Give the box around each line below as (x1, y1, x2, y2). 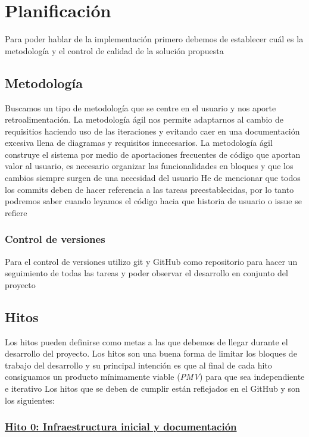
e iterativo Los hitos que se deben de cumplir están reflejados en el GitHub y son (5, 382, 300, 395)
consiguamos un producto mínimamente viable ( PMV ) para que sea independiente (5, 370, 305, 383)
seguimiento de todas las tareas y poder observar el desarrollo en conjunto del (5, 267, 288, 279)
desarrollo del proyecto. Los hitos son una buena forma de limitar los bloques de (5, 347, 297, 360)
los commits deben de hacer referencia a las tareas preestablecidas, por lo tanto (5, 183, 294, 195)
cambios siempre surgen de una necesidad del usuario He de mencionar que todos (5, 171, 301, 184)
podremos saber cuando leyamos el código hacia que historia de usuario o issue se (5, 195, 302, 207)
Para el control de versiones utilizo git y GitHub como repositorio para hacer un (5, 255, 298, 267)
